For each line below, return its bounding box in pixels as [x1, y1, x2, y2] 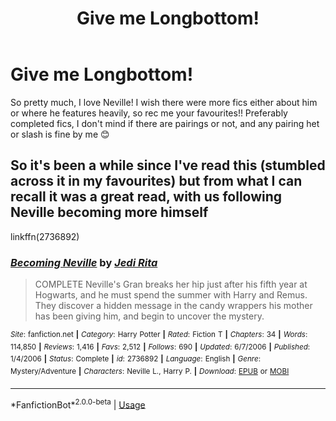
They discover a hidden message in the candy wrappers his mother [34, 300, 313, 312]
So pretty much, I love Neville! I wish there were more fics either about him [10, 96, 318, 108]
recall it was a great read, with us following [10, 188, 283, 206]
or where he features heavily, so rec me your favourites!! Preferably [10, 107, 288, 119]
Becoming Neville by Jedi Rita [10, 255, 158, 269]
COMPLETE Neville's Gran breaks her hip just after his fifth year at [34, 278, 308, 291]
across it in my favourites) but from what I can [10, 173, 303, 190]
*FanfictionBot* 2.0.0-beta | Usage [10, 397, 146, 411]
